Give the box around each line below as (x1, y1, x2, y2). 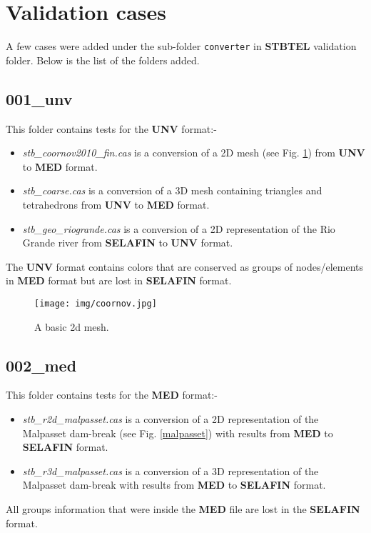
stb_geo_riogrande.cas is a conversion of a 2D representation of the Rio (22, 221, 335, 236)
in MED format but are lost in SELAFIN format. (6, 273, 232, 288)
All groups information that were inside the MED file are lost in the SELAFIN (6, 501, 360, 516)
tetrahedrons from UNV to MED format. (22, 196, 210, 211)
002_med (6, 354, 77, 376)
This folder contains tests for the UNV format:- (6, 121, 217, 136)
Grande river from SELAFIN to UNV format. (22, 235, 233, 250)
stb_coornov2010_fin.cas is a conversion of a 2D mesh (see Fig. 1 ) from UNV (22, 145, 365, 160)
